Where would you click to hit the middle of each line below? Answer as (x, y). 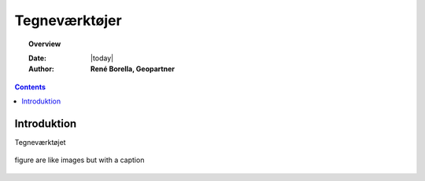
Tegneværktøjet (40, 143)
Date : (38, 58)
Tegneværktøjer (68, 20)
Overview (45, 44)
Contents (30, 87)
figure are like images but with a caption (79, 160)
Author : (42, 69)
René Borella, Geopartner (133, 69)
